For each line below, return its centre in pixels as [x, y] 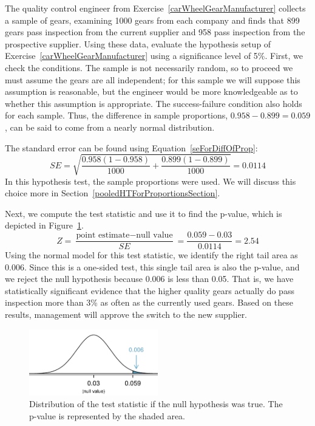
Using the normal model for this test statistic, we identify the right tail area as [151, 255]
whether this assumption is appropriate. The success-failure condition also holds [154, 103]
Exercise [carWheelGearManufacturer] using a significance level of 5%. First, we [154, 56]
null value [154, 235]
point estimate [103, 235]
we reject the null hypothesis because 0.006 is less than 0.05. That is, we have [149, 279]
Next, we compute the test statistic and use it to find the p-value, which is [144, 213]
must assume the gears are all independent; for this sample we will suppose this [153, 79]
